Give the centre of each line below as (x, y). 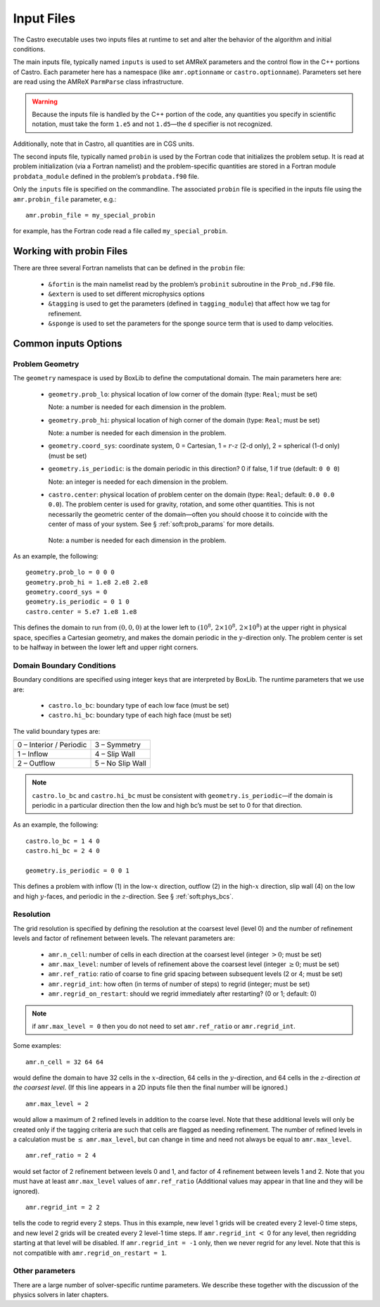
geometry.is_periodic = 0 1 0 (78, 602)
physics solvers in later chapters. (61, 1295)
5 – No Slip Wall (121, 763)
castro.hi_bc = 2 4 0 (63, 851)
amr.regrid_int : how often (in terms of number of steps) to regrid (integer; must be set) (179, 984)
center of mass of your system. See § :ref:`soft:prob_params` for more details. (161, 524)
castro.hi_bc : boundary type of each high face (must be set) (140, 715)
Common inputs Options (68, 344)
